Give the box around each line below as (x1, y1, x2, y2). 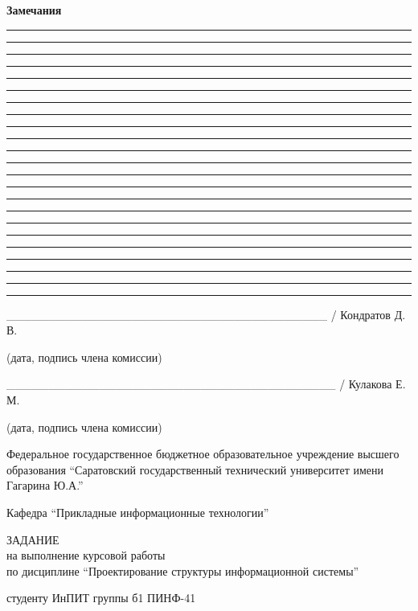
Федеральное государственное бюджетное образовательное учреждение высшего (6, 445, 400, 462)
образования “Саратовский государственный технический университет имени (6, 461, 383, 478)
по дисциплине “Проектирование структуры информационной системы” (6, 562, 359, 579)
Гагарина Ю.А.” (6, 477, 84, 494)
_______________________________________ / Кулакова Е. (6, 375, 406, 392)
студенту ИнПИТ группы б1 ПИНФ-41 (6, 589, 196, 606)
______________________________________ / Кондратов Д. (6, 305, 406, 322)
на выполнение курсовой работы (6, 547, 166, 564)
